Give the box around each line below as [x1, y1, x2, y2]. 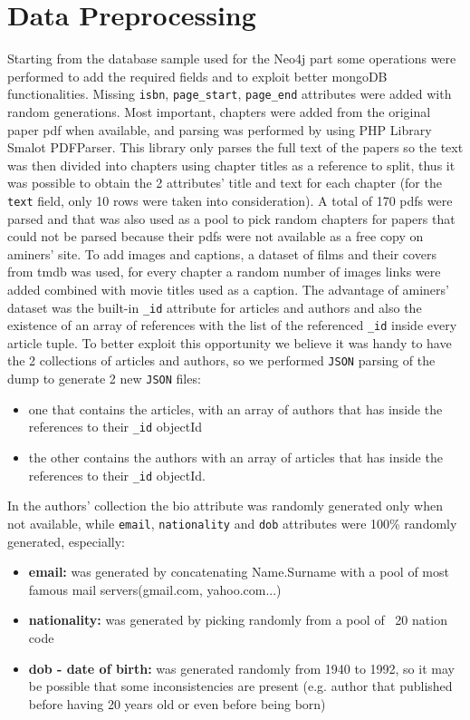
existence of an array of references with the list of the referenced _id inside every [7, 316, 457, 335]
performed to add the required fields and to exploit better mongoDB [7, 66, 388, 85]
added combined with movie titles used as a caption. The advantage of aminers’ [7, 279, 449, 298]
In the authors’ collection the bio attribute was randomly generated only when [7, 496, 443, 515]
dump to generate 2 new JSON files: [7, 369, 201, 388]
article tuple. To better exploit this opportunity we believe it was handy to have [7, 333, 452, 352]
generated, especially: [7, 531, 126, 550]
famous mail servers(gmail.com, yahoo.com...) [28, 579, 282, 598]
